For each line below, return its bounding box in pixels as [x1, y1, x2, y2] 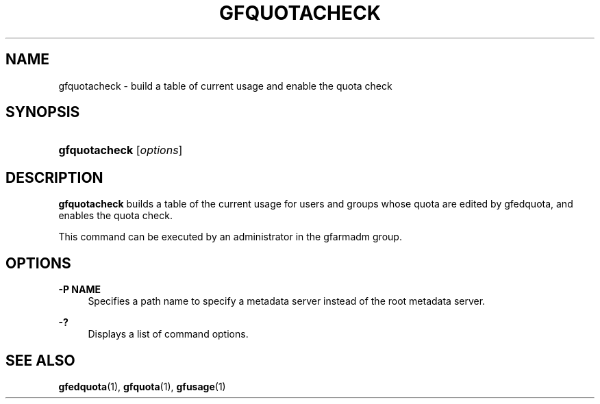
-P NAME [58, 283, 101, 296]
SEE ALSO [5, 351, 75, 369]
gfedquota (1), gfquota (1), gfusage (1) [58, 380, 226, 392]
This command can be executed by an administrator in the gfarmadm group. [58, 231, 402, 243]
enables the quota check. [58, 210, 173, 222]
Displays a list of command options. [88, 328, 249, 340]
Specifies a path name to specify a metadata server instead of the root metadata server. [88, 295, 486, 307]
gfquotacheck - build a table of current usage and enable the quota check [58, 79, 392, 92]
